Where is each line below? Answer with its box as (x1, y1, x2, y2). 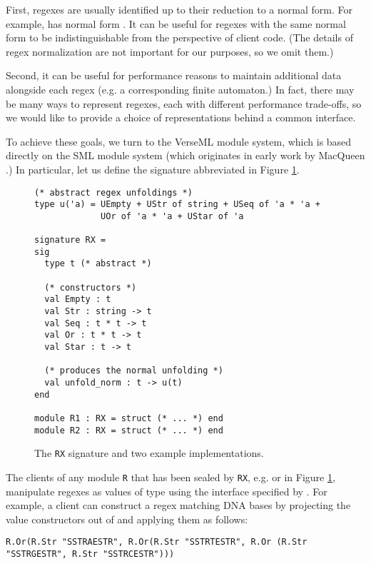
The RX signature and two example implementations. (34, 445, 264, 460)
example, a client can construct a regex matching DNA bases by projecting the (6, 498, 351, 513)
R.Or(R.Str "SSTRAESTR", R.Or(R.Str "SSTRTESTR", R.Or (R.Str (6, 537, 308, 548)
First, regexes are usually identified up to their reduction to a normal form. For (6, 2, 352, 16)
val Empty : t (44, 294, 111, 305)
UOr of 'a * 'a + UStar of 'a (101, 211, 244, 221)
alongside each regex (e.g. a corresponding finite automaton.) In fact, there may (6, 81, 355, 96)
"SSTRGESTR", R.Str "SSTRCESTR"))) (6, 549, 175, 560)
